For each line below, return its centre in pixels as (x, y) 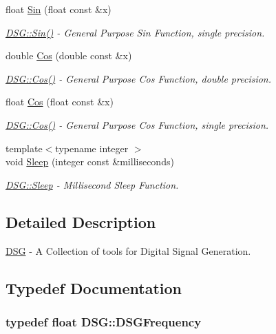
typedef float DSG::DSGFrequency (104, 321)
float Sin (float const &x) (59, 9)
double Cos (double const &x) (69, 55)
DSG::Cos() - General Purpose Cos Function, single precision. (137, 124)
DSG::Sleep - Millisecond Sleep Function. (92, 184)
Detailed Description (81, 221)
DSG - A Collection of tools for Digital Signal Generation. (128, 250)
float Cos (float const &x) (60, 102)
